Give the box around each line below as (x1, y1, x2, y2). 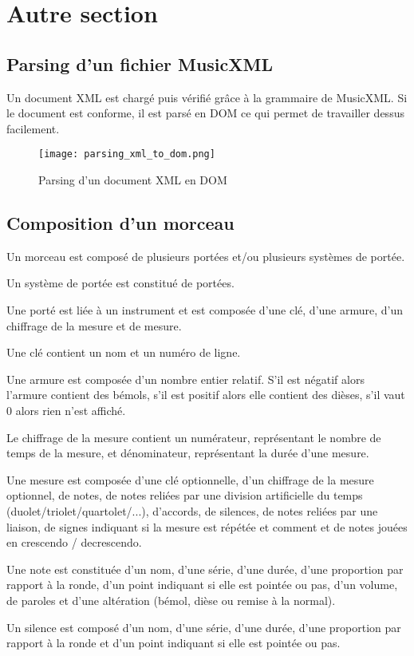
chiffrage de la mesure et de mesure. (6, 317, 182, 334)
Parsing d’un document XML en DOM (38, 172, 227, 188)
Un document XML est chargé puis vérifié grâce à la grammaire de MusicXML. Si (6, 89, 408, 105)
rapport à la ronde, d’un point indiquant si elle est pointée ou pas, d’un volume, (6, 576, 398, 593)
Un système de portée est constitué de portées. (6, 275, 235, 291)
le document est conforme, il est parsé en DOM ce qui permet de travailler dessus (6, 105, 404, 121)
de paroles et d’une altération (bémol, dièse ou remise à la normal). (6, 591, 336, 608)
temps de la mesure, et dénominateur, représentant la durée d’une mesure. (6, 445, 369, 461)
